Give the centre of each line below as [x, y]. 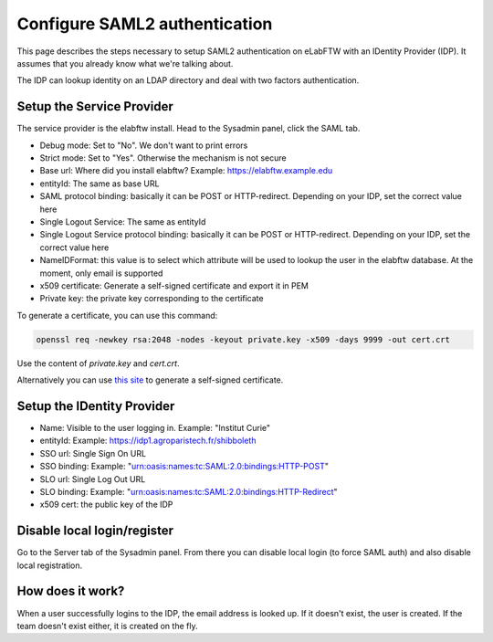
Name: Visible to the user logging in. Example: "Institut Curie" [155, 427]
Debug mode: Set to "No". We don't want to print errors [144, 145]
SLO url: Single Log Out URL [93, 479]
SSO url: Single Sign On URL [93, 453]
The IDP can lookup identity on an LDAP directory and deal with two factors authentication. [188, 80]
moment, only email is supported [101, 273]
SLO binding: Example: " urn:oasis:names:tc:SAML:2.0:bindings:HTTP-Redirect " [189, 491]
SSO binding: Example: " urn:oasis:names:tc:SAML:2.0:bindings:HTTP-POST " [184, 467]
